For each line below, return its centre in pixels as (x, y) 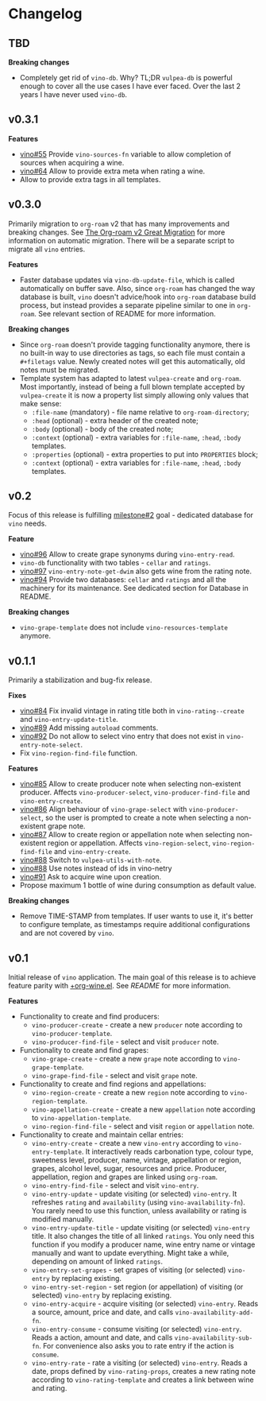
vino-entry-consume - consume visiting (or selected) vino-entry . (137, 1329)
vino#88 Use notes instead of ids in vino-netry (96, 868)
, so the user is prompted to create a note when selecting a (137, 818)
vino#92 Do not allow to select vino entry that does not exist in (122, 736)
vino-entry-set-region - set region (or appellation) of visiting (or (137, 1287)
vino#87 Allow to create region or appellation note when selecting (127, 835)
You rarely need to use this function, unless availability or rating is (139, 1211)
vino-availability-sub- (214, 1338)
